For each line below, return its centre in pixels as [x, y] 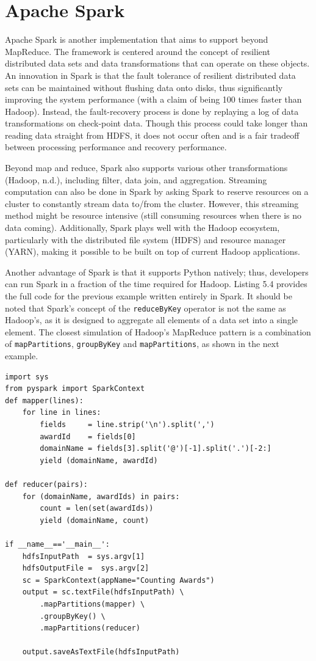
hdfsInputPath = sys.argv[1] [84, 556]
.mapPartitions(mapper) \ [92, 604]
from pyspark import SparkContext [75, 389]
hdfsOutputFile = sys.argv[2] [86, 568]
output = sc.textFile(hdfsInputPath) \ [103, 592]
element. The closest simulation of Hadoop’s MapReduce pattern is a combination [158, 331]
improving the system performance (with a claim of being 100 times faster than [153, 99]
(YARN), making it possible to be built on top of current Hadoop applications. [153, 251]
